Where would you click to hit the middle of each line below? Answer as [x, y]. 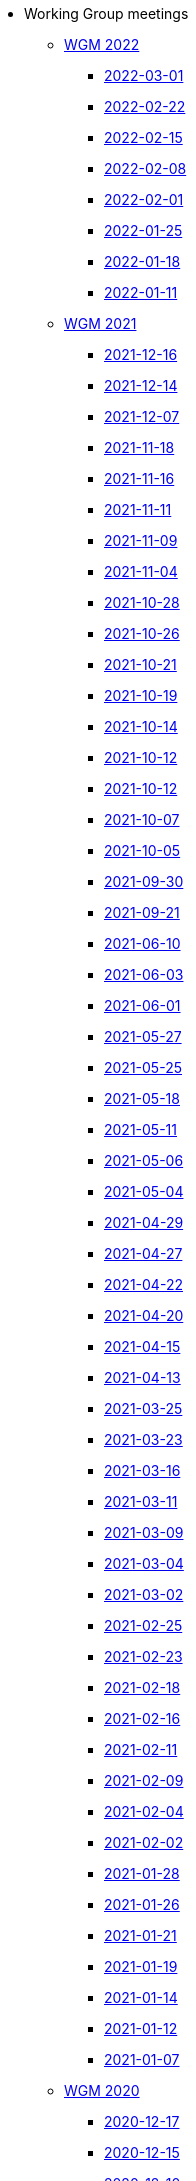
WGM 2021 [100, 323]
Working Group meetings [106, 13]
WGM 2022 [102, 44]
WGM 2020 [102, 2090]
